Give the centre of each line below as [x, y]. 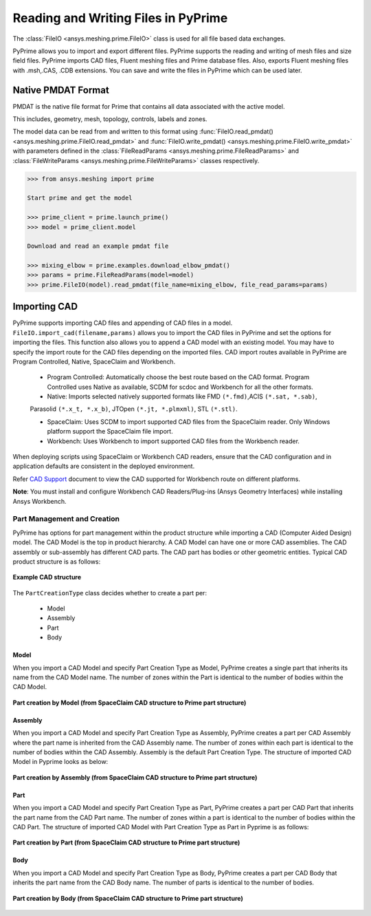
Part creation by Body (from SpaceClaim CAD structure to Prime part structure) [128, 898]
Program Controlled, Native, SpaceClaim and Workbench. [94, 361]
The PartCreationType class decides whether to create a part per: [110, 593]
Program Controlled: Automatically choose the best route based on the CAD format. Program [178, 377]
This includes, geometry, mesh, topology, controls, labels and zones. [110, 119]
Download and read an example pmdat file [98, 246]
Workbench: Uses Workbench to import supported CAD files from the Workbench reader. [173, 441]
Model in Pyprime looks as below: [60, 762]
